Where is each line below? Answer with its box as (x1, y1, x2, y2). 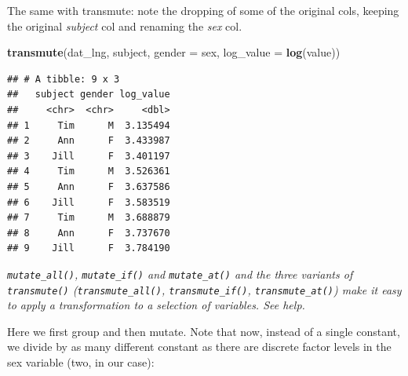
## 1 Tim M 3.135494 (7, 119, 170, 131)
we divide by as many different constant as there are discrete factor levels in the (7, 338, 392, 355)
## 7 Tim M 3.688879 (7, 212, 170, 224)
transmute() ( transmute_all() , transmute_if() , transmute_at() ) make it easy (7, 281, 402, 298)
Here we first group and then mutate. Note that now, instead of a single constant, (7, 323, 400, 339)
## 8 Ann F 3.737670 (7, 227, 170, 239)
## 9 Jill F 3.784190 (7, 243, 170, 254)
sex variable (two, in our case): (7, 354, 155, 370)
